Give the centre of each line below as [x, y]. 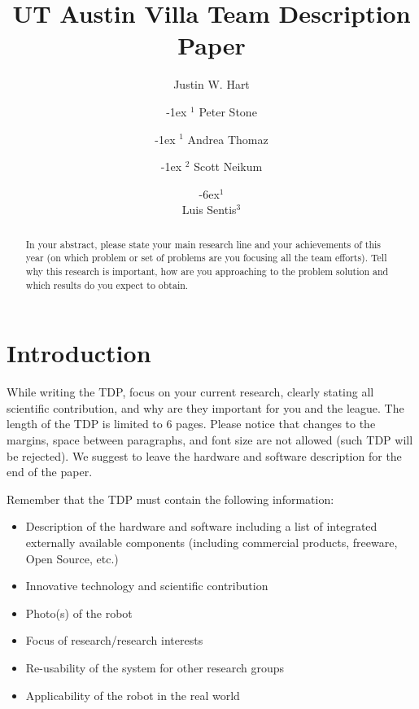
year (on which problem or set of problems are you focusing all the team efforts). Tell [206, 258]
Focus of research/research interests [114, 640]
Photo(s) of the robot [79, 613]
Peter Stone [228, 111]
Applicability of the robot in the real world [133, 695]
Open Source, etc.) [72, 558]
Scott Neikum [228, 166]
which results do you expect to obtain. [107, 284]
